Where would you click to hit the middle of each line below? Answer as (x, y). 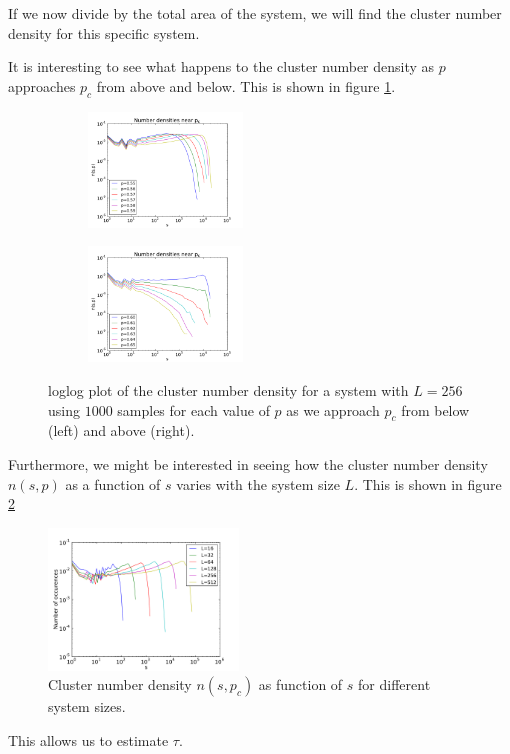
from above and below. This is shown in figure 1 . (246, 85)
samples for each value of (193, 409)
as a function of (113, 483)
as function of (300, 684)
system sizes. (87, 706)
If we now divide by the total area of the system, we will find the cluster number (255, 13)
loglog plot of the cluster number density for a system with (228, 389)
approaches (42, 85)
